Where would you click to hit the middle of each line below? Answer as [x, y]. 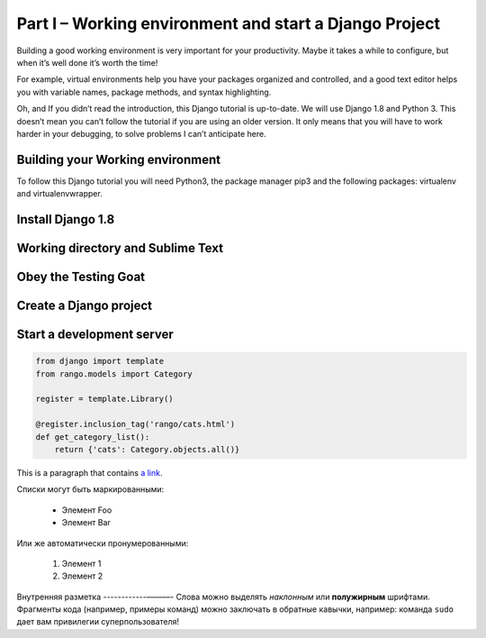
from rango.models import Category [114, 374]
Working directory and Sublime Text [120, 248]
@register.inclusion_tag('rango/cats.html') [135, 424]
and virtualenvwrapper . [59, 194]
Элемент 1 [81, 563]
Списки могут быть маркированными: [90, 489]
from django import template [100, 361]
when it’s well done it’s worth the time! [87, 62]
